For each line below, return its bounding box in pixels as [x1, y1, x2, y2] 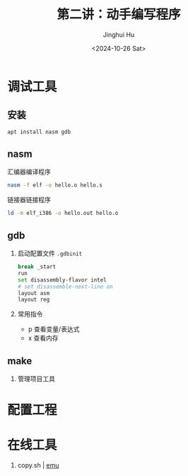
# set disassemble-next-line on [17, 283, 113, 290]
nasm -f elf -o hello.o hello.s [7, 182, 102, 189]
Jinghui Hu [102, 30, 135, 39]
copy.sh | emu [17, 461, 59, 470]
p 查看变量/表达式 [28, 325, 80, 333]
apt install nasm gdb [7, 128, 71, 135]
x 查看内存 [28, 334, 59, 343]
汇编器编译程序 [7, 167, 51, 176]
